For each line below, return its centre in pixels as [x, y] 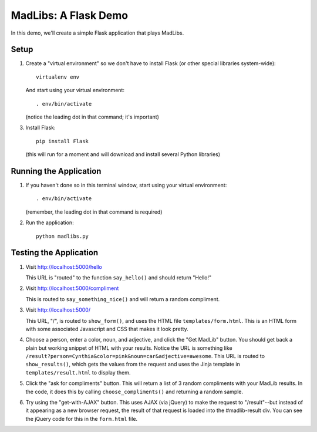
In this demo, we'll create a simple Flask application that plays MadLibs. [97, 33]
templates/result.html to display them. [78, 372]
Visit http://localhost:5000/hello [64, 266]
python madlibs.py [63, 236]
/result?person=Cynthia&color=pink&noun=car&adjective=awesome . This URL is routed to [145, 356]
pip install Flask [63, 141]
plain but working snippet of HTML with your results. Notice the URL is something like [129, 348]
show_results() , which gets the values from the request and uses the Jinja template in [133, 365]
